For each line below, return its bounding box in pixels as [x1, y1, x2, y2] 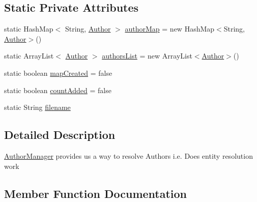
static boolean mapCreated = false [4, 67, 112, 78]
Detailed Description [4, 127, 116, 142]
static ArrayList [4, 50, 54, 61]
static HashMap [4, 23, 53, 34]
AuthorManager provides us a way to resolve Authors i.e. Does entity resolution [4, 150, 253, 161]
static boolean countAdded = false [4, 84, 111, 95]
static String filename [4, 102, 71, 112]
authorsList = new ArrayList [102, 50, 192, 61]
